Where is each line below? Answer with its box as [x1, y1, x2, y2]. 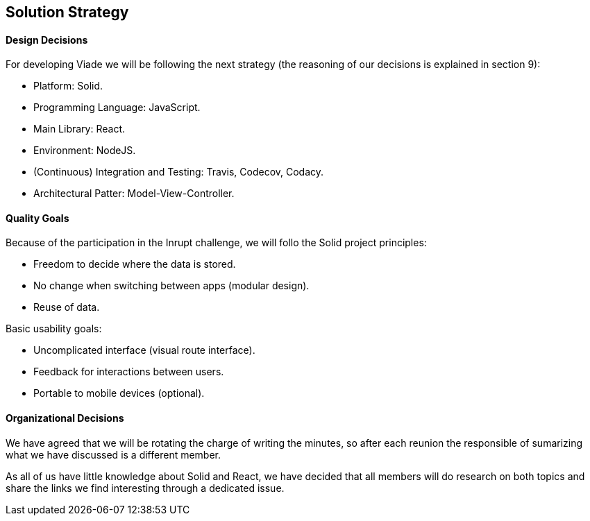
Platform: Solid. [33, 80, 103, 92]
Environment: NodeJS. [33, 144, 136, 157]
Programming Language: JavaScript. [33, 101, 201, 114]
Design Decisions [6, 33, 88, 46]
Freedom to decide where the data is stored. [33, 258, 236, 271]
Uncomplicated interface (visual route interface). [33, 344, 255, 357]
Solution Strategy [6, 3, 129, 21]
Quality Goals [6, 212, 69, 224]
